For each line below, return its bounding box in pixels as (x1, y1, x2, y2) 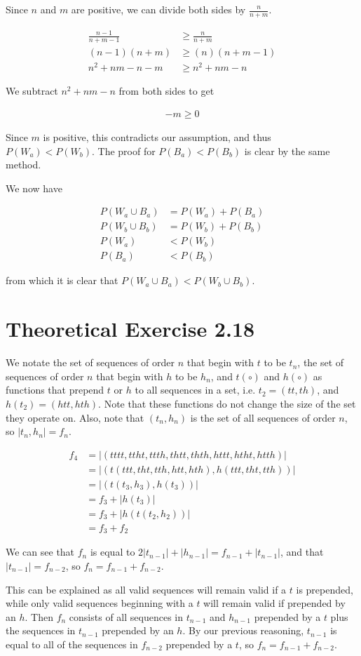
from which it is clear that (6, 273, 118, 288)
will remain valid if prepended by (203, 596, 346, 610)
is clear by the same (244, 143, 330, 158)
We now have (6, 180, 62, 195)
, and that (280, 544, 324, 559)
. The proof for (91, 143, 156, 158)
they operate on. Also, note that (6, 410, 144, 424)
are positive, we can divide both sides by (71, 2, 246, 16)
